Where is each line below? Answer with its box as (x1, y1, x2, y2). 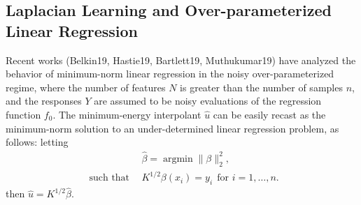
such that (89, 173, 130, 183)
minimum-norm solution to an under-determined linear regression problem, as (6, 121, 339, 135)
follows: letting (6, 135, 69, 149)
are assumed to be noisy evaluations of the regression (94, 93, 322, 108)
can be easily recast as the (213, 107, 326, 121)
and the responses (6, 93, 82, 108)
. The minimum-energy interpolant (52, 107, 201, 121)
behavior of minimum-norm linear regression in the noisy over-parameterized (6, 66, 334, 81)
